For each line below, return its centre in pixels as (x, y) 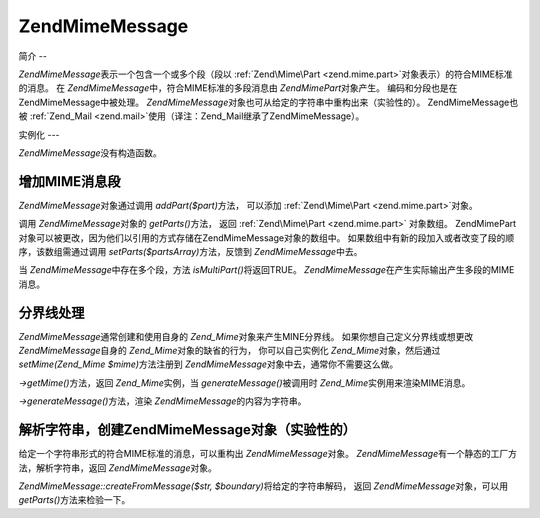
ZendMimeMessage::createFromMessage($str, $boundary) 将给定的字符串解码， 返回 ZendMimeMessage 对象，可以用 (263, 486)
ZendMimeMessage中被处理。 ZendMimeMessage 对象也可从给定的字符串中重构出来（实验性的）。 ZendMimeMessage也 (268, 102)
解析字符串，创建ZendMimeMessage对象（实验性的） (187, 430)
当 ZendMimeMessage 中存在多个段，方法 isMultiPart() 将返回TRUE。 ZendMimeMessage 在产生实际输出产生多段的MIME (266, 270)
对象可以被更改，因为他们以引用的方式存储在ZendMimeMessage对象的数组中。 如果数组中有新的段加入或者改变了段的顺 (266, 237)
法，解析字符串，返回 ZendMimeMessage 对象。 (117, 467)
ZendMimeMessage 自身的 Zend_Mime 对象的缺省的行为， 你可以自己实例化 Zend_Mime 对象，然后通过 (229, 351)
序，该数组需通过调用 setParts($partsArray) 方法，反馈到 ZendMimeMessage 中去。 (190, 251)
